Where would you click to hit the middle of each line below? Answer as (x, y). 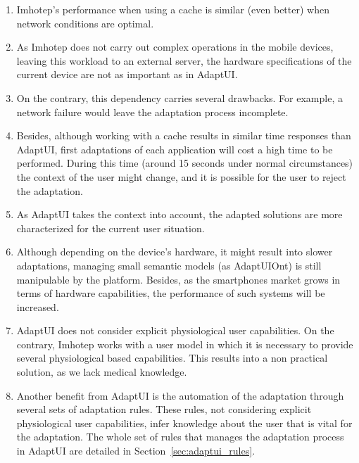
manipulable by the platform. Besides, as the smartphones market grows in (178, 279)
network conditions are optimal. (85, 23)
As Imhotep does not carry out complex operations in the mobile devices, (175, 47)
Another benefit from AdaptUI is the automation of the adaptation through (180, 395)
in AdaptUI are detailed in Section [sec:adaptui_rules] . (136, 451)
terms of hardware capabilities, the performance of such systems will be (171, 293)
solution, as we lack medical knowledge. (102, 372)
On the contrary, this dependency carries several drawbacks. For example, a (179, 97)
